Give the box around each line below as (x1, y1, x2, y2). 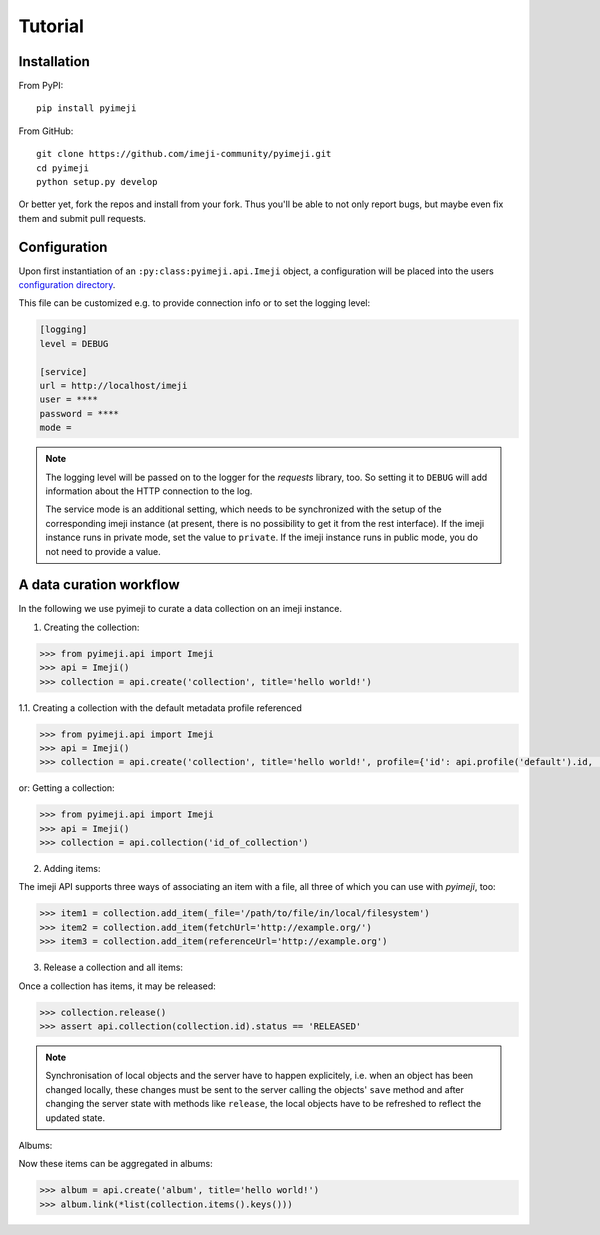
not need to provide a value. (45, 545, 162, 557)
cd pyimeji (36, 162, 90, 174)
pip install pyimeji (36, 103, 137, 114)
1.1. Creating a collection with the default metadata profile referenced (18, 701, 302, 714)
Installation (18, 53, 90, 70)
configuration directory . (18, 279, 116, 291)
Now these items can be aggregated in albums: (18, 1158, 214, 1170)
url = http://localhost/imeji (39, 380, 188, 392)
